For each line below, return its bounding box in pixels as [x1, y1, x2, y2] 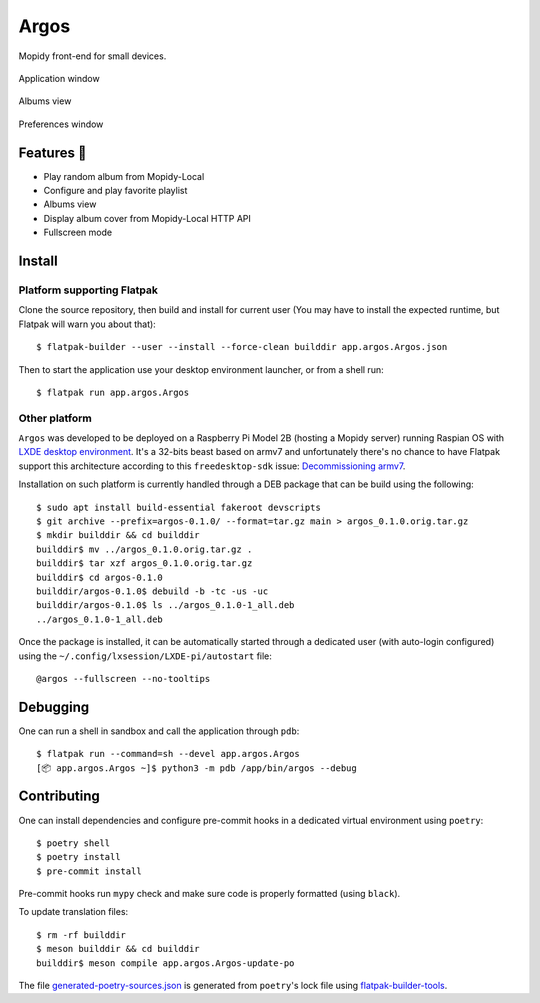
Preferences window [18, 118, 104, 130]
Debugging [18, 698, 90, 715]
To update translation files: [18, 906, 129, 918]
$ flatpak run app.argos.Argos [36, 386, 190, 398]
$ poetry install [36, 851, 121, 863]
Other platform [18, 411, 92, 425]
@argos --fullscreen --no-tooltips [36, 673, 211, 684]
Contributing [18, 788, 100, 805]
